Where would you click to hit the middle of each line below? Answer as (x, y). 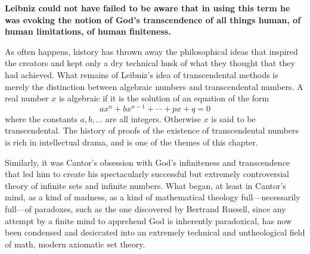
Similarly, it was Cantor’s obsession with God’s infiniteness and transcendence (148, 162)
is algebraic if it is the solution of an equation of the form (164, 98)
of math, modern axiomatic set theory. (75, 244)
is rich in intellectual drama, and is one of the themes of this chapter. (131, 142)
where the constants (41, 118)
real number (27, 98)
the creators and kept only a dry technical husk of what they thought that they (150, 63)
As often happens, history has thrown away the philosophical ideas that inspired (151, 51)
